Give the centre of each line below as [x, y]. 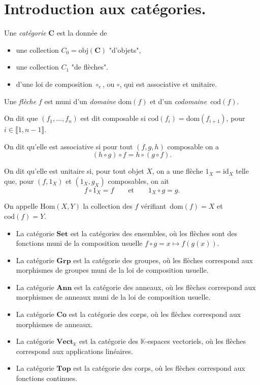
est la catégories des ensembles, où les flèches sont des [154, 233]
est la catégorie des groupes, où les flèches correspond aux [163, 260]
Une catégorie [25, 33]
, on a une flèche [177, 171]
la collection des [108, 206]
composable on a [193, 146]
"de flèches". [90, 67]
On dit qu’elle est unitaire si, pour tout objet [74, 171]
